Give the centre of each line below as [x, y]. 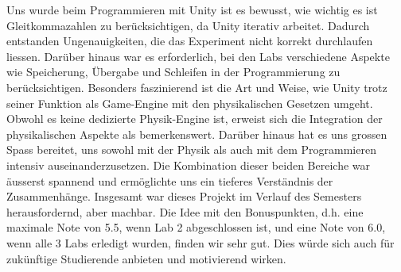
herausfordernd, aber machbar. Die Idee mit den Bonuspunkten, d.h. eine [185, 211]
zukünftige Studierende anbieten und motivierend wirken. [146, 258]
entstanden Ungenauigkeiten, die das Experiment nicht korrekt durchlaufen [190, 41]
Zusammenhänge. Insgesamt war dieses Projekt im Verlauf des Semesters [184, 196]
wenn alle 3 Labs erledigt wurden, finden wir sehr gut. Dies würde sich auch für [200, 242]
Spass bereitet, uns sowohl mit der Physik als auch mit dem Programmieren [191, 149]
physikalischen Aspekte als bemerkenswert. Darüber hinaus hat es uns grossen [197, 134]
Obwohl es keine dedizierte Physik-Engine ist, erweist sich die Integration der [195, 119]
